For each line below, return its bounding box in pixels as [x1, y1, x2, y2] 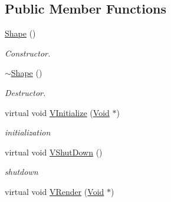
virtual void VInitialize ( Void [5, 106, 110, 118]
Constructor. [5, 47, 51, 59]
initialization [5, 126, 51, 138]
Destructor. [5, 86, 46, 98]
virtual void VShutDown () [5, 145, 103, 158]
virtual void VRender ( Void [5, 185, 104, 197]
